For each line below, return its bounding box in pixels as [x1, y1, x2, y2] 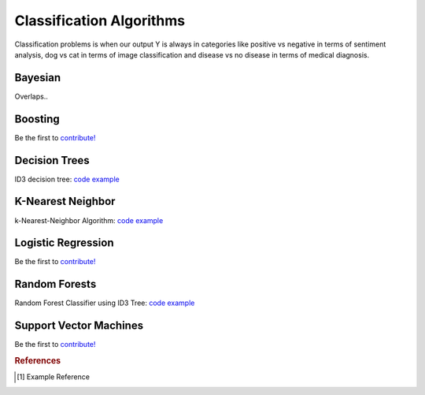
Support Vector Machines [14, 319, 144, 333]
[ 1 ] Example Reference [17, 372, 91, 382]
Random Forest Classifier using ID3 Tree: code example [14, 298, 195, 307]
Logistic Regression [14, 237, 114, 250]
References [14, 356, 61, 367]
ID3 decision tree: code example [14, 174, 120, 184]
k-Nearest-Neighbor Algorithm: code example [14, 215, 164, 225]
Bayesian [14, 71, 61, 84]
